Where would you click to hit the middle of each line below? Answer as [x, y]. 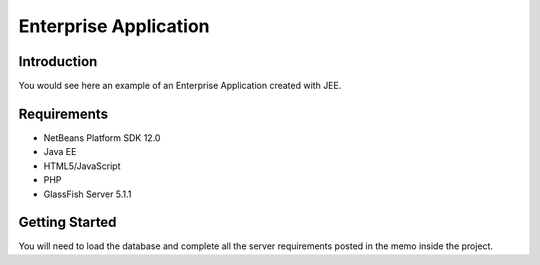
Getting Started [67, 222]
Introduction [58, 61]
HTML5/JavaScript [82, 166]
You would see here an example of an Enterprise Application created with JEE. [180, 86]
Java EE [60, 152]
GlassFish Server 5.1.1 [87, 194]
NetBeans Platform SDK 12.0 [102, 137]
